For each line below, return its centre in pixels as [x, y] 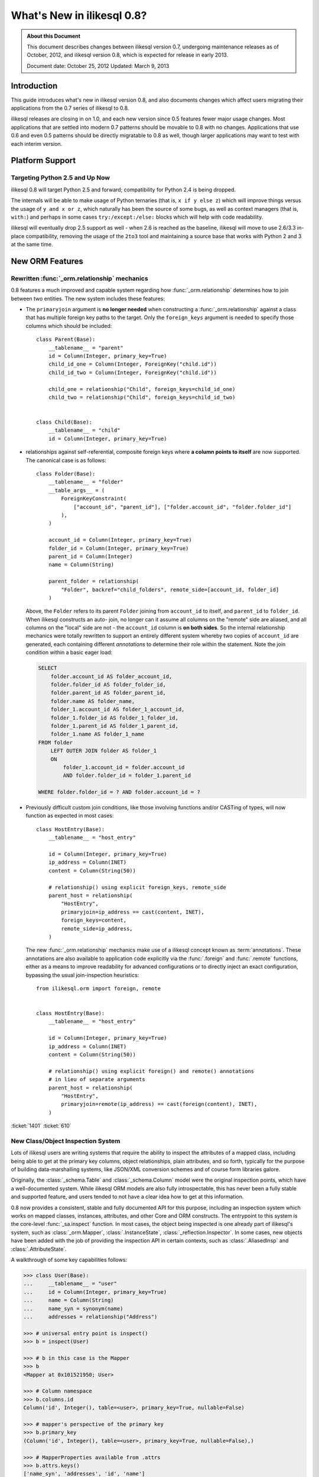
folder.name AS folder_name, [93, 701]
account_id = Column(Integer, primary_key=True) [120, 540]
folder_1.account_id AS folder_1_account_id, [118, 710]
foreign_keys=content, [94, 920]
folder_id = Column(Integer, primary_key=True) [118, 548]
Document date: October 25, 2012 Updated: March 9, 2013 [98, 66]
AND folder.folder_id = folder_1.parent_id [127, 776]
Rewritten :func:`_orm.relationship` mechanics [79, 278]
